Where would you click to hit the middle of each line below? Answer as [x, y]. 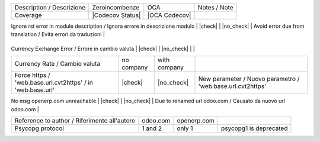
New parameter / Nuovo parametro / [249, 79]
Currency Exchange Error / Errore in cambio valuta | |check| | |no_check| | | [103, 49]
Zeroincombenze [116, 7]
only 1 [185, 128]
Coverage [28, 15]
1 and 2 [152, 128]
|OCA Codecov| [169, 15]
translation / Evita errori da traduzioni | [58, 34]
